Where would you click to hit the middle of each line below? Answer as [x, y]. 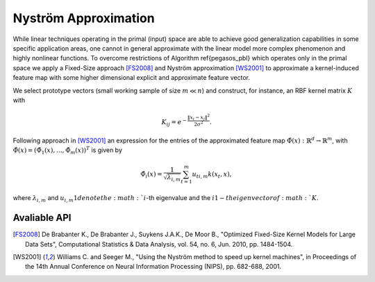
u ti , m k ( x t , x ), [212, 175]
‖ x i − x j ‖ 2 [199, 117]
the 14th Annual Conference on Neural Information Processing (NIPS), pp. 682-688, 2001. [153, 267]
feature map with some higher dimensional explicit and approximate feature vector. [131, 78]
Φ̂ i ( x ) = [151, 175]
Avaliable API [42, 218]
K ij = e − [174, 122]
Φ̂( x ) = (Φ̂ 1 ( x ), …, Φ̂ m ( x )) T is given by [68, 151]
